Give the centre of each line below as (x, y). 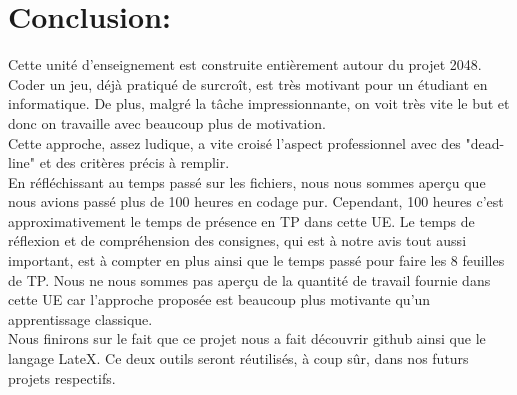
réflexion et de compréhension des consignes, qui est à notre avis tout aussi (237, 240)
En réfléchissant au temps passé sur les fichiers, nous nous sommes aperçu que (247, 181)
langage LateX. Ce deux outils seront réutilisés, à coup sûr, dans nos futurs (238, 358)
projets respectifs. (62, 377)
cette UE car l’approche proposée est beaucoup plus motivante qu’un (219, 299)
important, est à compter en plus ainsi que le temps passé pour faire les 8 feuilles (256, 260)
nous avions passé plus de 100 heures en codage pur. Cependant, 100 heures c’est (256, 201)
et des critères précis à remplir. (134, 162)
